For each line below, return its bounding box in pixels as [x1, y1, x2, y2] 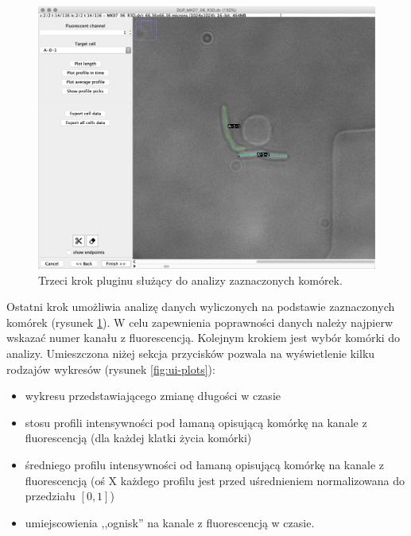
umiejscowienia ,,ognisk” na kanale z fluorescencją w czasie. [25, 514, 315, 530]
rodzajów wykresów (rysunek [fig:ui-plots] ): [6, 360, 215, 377]
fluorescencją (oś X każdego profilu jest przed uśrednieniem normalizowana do [25, 472, 405, 488]
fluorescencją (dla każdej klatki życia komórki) [25, 429, 252, 446]
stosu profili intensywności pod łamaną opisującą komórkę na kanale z [25, 414, 367, 430]
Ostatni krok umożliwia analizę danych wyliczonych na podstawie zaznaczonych [6, 298, 395, 315]
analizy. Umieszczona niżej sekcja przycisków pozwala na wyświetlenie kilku [6, 344, 375, 361]
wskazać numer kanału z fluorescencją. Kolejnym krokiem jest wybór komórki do [6, 329, 401, 346]
